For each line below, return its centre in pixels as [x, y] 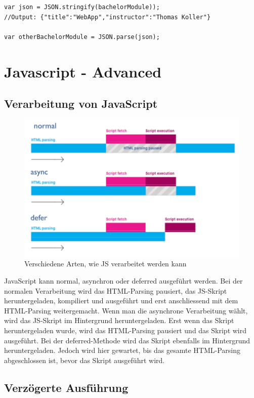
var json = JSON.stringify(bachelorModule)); [82, 7]
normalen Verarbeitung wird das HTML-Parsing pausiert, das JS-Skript [116, 290]
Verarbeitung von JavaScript [81, 104]
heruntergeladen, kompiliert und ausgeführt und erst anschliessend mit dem [121, 301]
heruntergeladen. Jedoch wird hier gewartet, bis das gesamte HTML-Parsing [122, 350]
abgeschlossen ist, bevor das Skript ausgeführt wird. [84, 360]
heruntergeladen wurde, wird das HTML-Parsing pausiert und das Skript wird [125, 330]
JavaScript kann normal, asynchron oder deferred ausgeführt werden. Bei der [123, 280]
